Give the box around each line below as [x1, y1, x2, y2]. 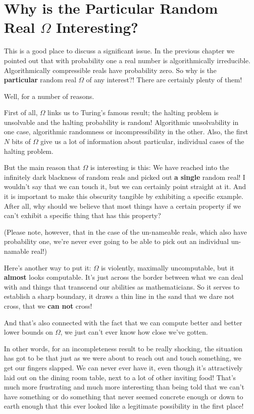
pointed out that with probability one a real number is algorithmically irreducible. [4, 55, 251, 65]
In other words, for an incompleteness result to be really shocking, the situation [4, 343, 243, 353]
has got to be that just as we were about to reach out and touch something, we [4, 353, 241, 363]
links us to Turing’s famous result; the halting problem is [47, 107, 219, 118]
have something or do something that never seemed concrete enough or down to [4, 391, 243, 401]
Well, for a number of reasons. [4, 91, 94, 101]
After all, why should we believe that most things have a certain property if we [4, 200, 241, 211]
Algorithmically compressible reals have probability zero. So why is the [4, 65, 217, 75]
